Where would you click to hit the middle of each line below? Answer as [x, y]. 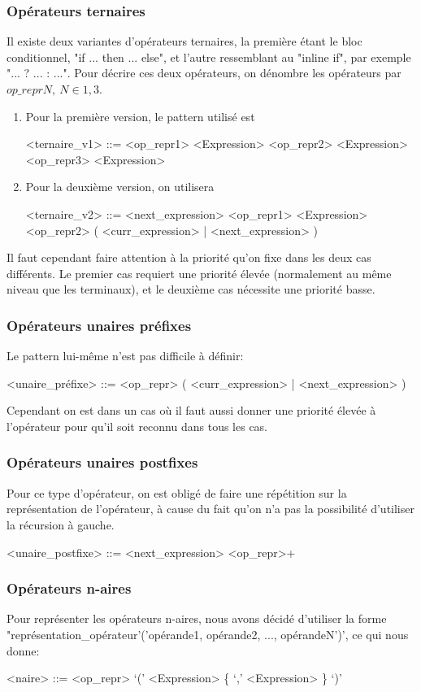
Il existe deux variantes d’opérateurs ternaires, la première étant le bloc [184, 41]
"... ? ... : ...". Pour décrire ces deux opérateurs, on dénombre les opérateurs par [204, 73]
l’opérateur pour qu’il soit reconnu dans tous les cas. [137, 426]
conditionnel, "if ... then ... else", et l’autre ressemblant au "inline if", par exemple [209, 57]
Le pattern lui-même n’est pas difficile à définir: [125, 356]
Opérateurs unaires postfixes [102, 462]
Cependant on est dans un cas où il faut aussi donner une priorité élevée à [191, 410]
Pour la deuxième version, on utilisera [120, 187]
